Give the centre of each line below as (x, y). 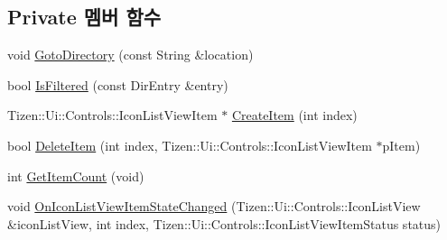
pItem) (401, 145)
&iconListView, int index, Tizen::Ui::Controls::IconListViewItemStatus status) (224, 223)
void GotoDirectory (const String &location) (130, 55)
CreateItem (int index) (294, 115)
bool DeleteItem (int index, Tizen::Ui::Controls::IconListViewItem (190, 145)
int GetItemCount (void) (76, 175)
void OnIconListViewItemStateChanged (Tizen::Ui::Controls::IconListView (214, 206)
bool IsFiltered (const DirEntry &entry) (118, 84)
